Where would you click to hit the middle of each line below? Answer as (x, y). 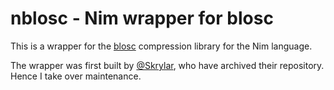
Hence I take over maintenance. (76, 76)
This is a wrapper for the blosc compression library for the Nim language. (161, 46)
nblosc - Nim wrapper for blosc (142, 18)
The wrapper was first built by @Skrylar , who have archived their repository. (167, 65)
